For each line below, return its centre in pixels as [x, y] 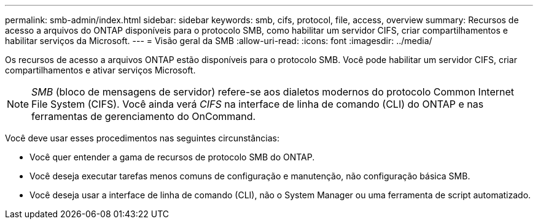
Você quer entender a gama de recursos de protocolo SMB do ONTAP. [172, 157]
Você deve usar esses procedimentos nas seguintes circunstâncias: [142, 138]
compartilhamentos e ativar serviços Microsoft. [100, 70]
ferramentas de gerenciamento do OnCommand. [144, 116]
